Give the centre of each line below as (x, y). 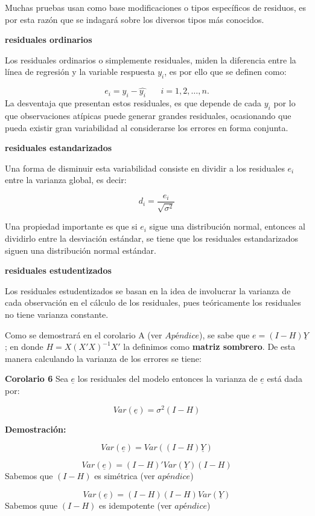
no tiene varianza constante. (57, 314)
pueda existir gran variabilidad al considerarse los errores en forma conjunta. (147, 127)
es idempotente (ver (135, 505)
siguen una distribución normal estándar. (81, 250)
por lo (285, 103)
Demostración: (36, 429)
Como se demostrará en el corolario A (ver (84, 334)
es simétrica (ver (125, 476)
